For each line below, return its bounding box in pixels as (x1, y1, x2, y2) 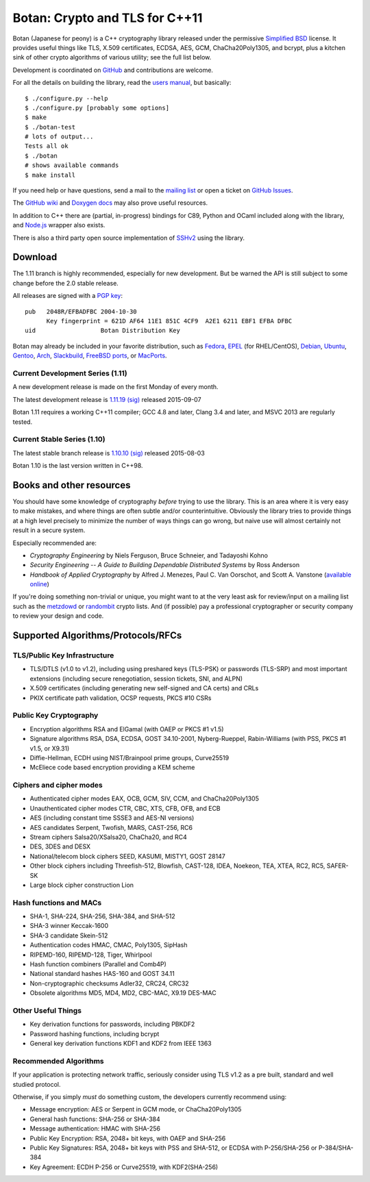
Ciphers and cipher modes (12, 781, 103, 790)
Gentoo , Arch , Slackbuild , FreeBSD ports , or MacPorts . (12, 351, 167, 360)
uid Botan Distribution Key (25, 327, 181, 335)
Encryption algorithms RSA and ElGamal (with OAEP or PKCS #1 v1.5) (29, 725, 224, 733)
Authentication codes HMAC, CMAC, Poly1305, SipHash (29, 941, 188, 949)
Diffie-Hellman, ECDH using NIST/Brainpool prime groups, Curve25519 (29, 753, 230, 762)
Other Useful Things (12, 1005, 82, 1015)
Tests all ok (25, 142, 69, 150)
